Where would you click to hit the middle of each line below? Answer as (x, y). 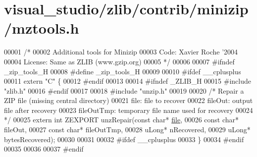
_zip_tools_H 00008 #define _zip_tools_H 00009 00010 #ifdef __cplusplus (123, 71)
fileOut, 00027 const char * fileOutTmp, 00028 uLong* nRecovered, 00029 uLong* (127, 130)
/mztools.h (42, 28)
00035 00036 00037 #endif (44, 149)
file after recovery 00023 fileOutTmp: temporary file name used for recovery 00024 (128, 110)
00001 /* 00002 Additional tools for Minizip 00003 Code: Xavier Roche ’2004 (121, 52)
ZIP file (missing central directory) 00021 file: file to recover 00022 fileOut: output (128, 100)
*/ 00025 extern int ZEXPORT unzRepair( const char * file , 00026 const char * (122, 120)
